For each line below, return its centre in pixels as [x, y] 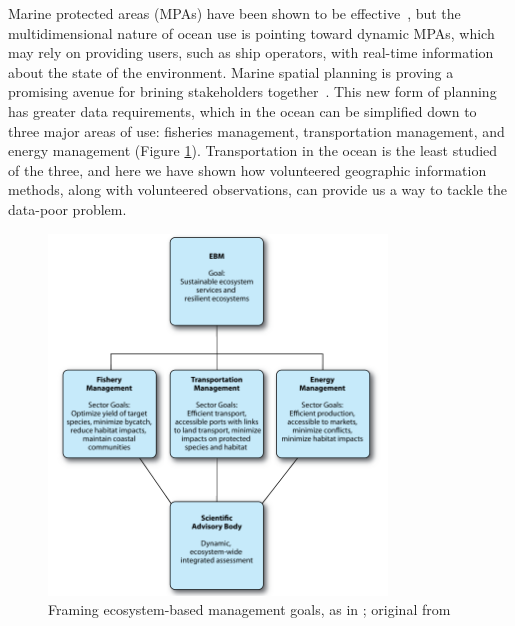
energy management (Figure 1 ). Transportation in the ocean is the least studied [253, 150]
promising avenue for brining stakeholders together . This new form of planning [252, 91]
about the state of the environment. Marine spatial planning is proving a [231, 71]
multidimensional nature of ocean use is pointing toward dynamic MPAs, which [251, 32]
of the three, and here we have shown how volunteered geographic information [247, 169]
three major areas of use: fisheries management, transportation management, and [256, 130]
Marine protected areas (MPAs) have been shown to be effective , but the [234, 13]
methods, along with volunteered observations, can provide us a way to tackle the [257, 189]
